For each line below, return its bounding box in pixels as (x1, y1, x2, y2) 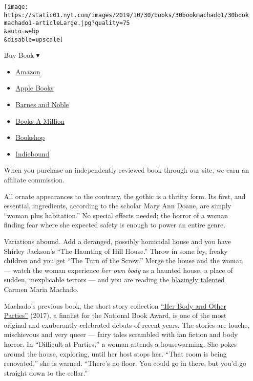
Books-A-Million (15, 115, 65, 126)
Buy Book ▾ (4, 50, 40, 60)
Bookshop (15, 132, 45, 142)
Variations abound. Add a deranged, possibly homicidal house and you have (4, 236, 231, 246)
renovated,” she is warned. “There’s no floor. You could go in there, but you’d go (4, 358, 246, 368)
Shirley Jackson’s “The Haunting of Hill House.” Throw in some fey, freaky (4, 246, 228, 256)
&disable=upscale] (4, 36, 63, 43)
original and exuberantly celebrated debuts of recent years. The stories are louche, (4, 319, 250, 330)
